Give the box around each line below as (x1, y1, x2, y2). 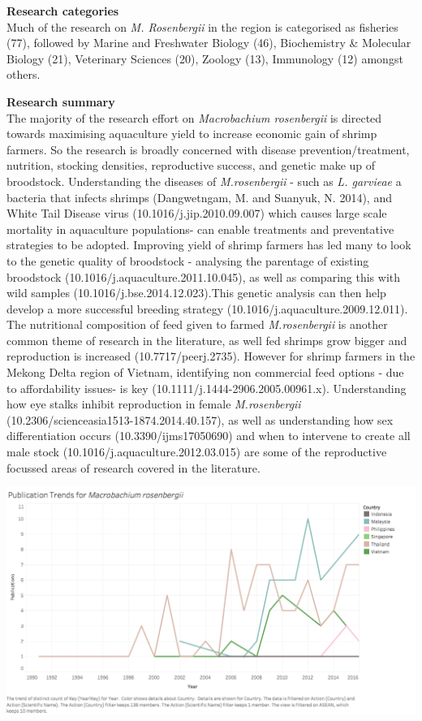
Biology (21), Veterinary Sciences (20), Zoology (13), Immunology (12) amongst (6, 50, 403, 67)
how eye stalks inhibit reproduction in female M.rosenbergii (6, 395, 301, 412)
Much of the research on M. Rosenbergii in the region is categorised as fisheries (6, 18, 398, 35)
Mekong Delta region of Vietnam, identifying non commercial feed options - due (6, 364, 404, 381)
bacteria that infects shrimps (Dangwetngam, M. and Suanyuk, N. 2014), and (6, 188, 392, 205)
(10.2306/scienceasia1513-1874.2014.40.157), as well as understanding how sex (6, 411, 394, 428)
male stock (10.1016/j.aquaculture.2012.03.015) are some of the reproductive (6, 443, 387, 460)
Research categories (6, 2, 119, 19)
